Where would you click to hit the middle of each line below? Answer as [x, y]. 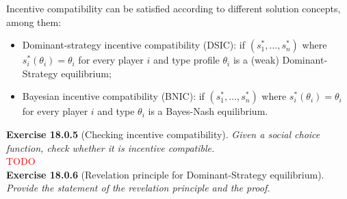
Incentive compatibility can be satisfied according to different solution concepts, [173, 8]
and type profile [186, 60]
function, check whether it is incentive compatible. [111, 147]
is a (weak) [256, 60]
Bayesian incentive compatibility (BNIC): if [113, 96]
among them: [34, 22]
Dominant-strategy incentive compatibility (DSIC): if [134, 45]
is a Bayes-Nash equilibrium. [208, 111]
